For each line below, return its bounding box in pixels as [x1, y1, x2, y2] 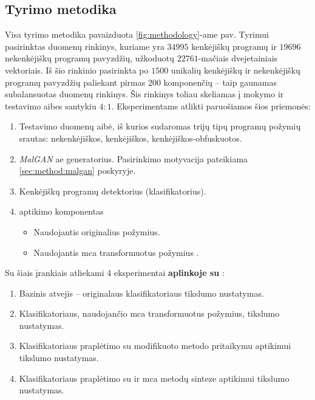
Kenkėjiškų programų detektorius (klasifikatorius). [19, 184, 206, 197]
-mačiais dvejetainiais [198, 52, 278, 64]
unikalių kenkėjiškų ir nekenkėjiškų [171, 63, 300, 76]
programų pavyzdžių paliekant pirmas [5, 75, 146, 88]
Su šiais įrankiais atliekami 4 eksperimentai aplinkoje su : [5, 266, 225, 279]
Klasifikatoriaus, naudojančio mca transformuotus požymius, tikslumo [19, 307, 280, 320]
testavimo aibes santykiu [5, 99, 97, 112]
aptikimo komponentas [19, 205, 104, 218]
